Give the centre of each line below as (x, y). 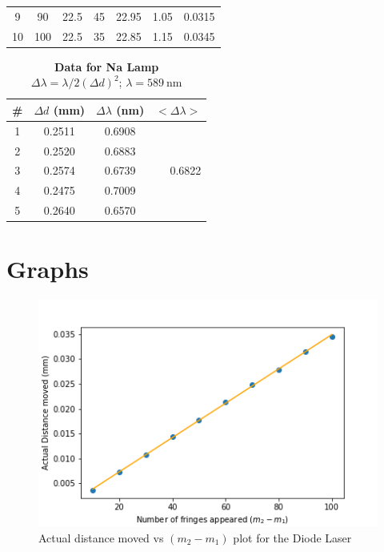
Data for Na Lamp (107, 66)
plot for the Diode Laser (292, 537)
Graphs (48, 269)
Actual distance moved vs (101, 537)
